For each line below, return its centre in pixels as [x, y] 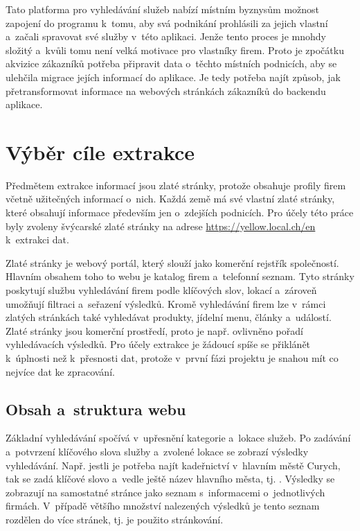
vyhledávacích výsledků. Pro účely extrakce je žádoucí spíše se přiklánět [158, 344]
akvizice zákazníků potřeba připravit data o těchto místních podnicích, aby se [171, 63]
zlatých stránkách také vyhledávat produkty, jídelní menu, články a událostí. [169, 317]
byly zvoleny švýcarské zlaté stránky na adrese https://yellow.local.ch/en [161, 226]
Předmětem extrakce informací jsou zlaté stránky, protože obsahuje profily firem [176, 185]
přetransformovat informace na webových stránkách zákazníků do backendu [166, 90]
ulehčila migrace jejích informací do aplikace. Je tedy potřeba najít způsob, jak [173, 77]
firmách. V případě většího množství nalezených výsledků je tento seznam [163, 506]
